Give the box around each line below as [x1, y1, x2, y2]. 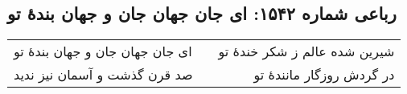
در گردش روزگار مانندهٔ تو [253, 65, 395, 84]
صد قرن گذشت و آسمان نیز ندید [14, 65, 193, 84]
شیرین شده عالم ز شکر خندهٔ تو [218, 42, 395, 61]
